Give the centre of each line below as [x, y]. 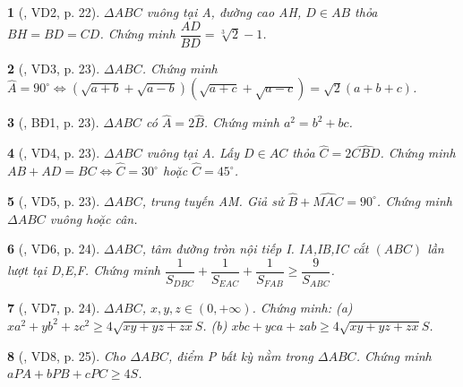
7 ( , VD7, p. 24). [54, 308]
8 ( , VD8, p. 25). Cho [67, 355]
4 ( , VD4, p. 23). [54, 153]
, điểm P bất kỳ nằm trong [241, 355]
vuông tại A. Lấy [193, 153]
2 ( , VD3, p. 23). [54, 68]
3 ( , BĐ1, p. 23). [53, 122]
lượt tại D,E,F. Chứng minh [84, 270]
